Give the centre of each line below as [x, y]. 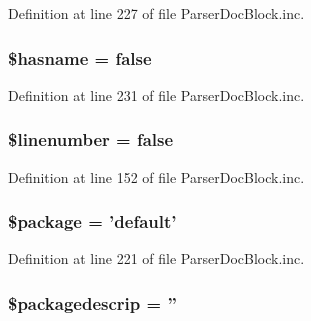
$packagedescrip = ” [92, 302]
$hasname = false [80, 57]
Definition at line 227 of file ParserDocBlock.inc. [156, 13]
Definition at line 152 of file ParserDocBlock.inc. [156, 176]
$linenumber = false [91, 139]
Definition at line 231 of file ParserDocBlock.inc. [156, 94]
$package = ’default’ [92, 221]
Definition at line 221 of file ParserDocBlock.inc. [156, 258]
